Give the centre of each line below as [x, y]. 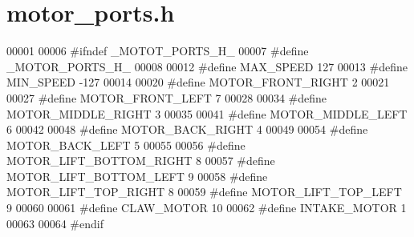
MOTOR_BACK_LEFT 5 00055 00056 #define [126, 145]
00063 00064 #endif [55, 223]
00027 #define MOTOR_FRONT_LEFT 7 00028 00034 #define [167, 97]
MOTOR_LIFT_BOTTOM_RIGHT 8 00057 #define [141, 161]
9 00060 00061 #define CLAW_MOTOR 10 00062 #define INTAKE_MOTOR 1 [207, 208]
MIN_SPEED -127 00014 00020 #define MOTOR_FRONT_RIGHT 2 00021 [198, 82]
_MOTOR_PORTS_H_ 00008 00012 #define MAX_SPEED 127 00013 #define [207, 66]
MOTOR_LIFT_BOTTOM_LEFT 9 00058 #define [137, 176]
